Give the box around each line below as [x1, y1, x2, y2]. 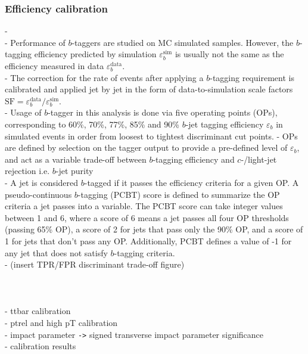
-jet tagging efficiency [185, 117, 264, 130]
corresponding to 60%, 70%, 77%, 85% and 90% [5, 117, 179, 130]
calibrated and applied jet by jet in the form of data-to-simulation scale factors [5, 83, 293, 95]
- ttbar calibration [5, 305, 71, 317]
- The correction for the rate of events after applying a [5, 71, 204, 83]
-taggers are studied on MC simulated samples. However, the [71, 36, 294, 48]
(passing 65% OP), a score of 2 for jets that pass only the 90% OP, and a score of [5, 223, 303, 235]
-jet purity [55, 164, 94, 177]
